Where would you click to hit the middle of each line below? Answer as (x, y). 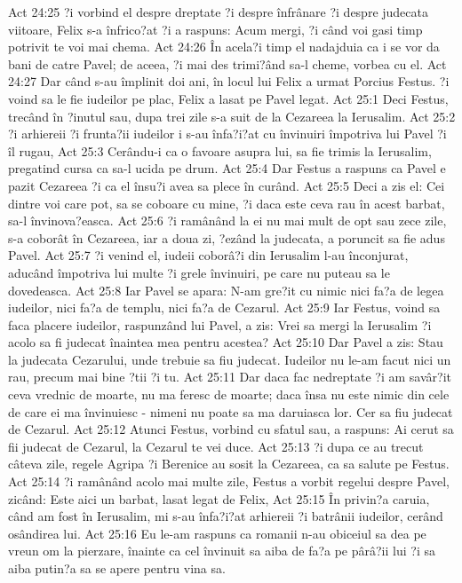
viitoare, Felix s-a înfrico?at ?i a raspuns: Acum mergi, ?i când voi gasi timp (215, 29)
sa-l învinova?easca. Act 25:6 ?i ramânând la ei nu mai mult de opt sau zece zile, (227, 221)
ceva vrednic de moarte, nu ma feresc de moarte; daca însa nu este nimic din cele (229, 394)
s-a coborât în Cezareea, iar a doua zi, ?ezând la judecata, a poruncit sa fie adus (227, 237)
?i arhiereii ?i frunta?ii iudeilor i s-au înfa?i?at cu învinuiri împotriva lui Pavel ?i (227, 134)
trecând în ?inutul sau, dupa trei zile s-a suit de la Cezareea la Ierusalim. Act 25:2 (232, 116)
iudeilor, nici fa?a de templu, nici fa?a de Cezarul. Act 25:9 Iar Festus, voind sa (224, 307)
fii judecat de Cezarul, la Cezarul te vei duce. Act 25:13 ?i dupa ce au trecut (216, 446)
